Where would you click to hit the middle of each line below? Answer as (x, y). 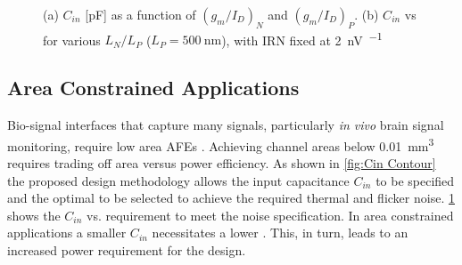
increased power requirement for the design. (127, 250)
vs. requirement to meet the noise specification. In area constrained (270, 215)
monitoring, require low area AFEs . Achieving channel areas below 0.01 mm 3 (221, 144)
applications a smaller (67, 233)
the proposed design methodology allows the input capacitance (178, 180)
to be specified (415, 180)
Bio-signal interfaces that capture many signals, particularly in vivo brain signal (226, 125)
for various (72, 40)
